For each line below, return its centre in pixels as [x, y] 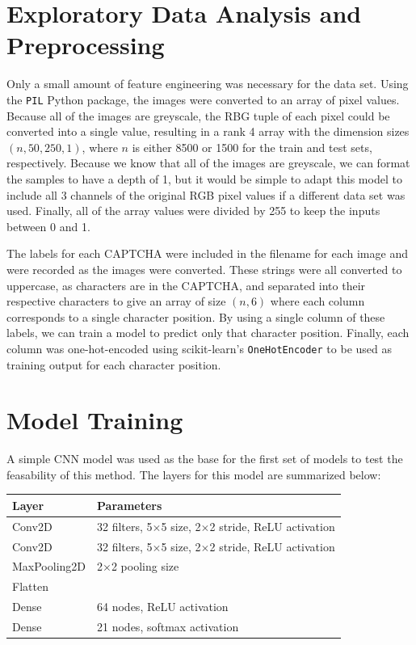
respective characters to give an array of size [116, 301]
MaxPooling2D [49, 566]
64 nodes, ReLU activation [163, 607]
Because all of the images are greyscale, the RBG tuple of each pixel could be [198, 115]
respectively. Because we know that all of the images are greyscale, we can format [208, 163]
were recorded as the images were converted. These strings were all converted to [204, 269]
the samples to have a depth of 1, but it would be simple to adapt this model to [204, 178]
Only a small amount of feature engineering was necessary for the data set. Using [208, 84]
